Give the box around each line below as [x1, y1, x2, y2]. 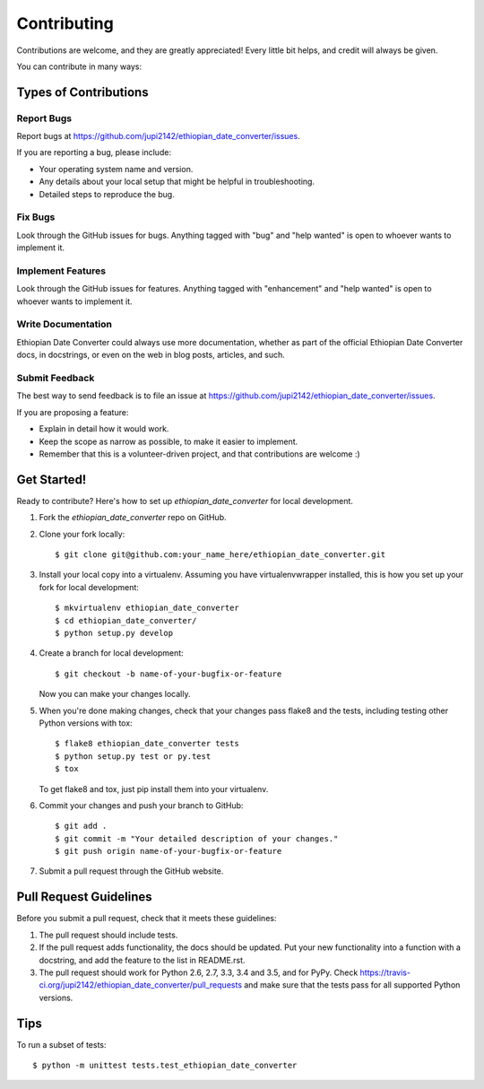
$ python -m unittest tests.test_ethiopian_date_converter [32, 1060, 298, 1070]
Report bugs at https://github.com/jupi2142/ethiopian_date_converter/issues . [16, 131, 300, 142]
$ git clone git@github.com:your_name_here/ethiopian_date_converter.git [55, 550, 386, 560]
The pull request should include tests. [39, 929, 178, 940]
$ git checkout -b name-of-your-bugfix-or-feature [55, 668, 282, 679]
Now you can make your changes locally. [39, 689, 191, 700]
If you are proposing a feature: [16, 406, 129, 417]
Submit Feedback [16, 372, 95, 385]
